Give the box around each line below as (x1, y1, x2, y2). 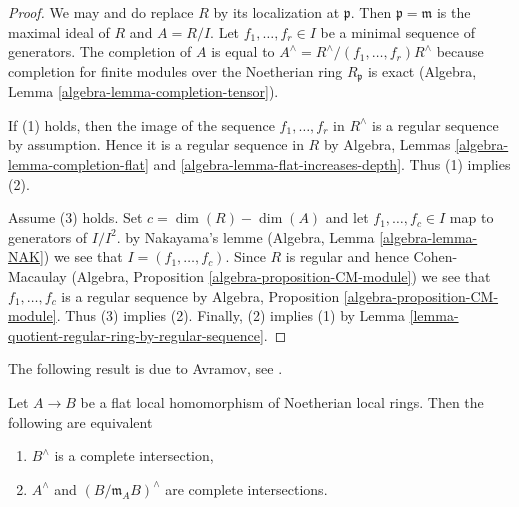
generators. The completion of (8, 41, 192, 62)
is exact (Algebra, (367, 60, 477, 81)
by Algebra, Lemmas (323, 134, 451, 155)
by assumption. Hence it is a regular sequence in (8, 134, 304, 155)
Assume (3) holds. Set (8, 207, 143, 228)
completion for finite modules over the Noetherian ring (8, 60, 343, 81)
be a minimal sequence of (320, 21, 475, 42)
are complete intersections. (165, 478, 328, 499)
